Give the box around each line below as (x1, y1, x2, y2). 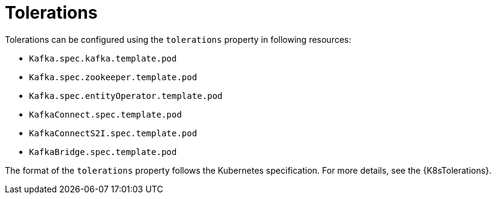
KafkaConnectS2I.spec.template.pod (29, 128, 198, 138)
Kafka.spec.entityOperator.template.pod (29, 90, 223, 101)
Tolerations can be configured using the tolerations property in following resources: (5, 34, 352, 45)
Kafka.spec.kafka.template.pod (29, 53, 177, 63)
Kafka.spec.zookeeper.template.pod (29, 72, 198, 82)
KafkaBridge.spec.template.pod (29, 147, 177, 157)
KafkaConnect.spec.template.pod (29, 109, 182, 119)
